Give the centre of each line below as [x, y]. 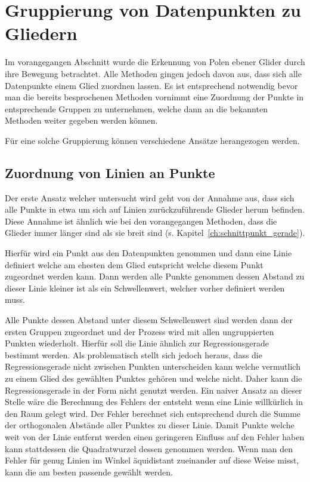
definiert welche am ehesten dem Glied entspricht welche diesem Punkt [134, 264]
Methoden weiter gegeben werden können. [81, 120]
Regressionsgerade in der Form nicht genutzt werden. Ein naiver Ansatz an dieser [154, 390]
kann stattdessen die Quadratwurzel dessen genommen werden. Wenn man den [149, 448]
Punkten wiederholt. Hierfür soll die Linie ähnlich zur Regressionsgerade [137, 343]
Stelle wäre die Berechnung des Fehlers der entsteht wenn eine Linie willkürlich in [154, 402]
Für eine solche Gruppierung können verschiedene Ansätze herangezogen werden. [152, 140]
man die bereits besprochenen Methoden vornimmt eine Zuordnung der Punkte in [154, 97]
